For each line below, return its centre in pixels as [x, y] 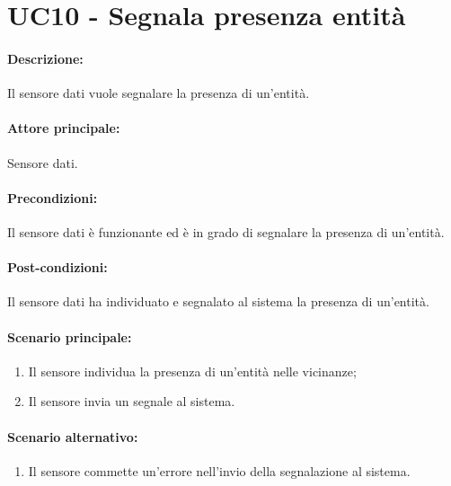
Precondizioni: [53, 197]
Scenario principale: [70, 336]
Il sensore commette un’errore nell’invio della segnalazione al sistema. [219, 470]
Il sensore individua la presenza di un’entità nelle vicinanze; [192, 371]
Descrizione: [45, 58]
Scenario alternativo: [73, 436]
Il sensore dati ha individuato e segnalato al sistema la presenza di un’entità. [218, 301]
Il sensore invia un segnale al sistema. [132, 401]
